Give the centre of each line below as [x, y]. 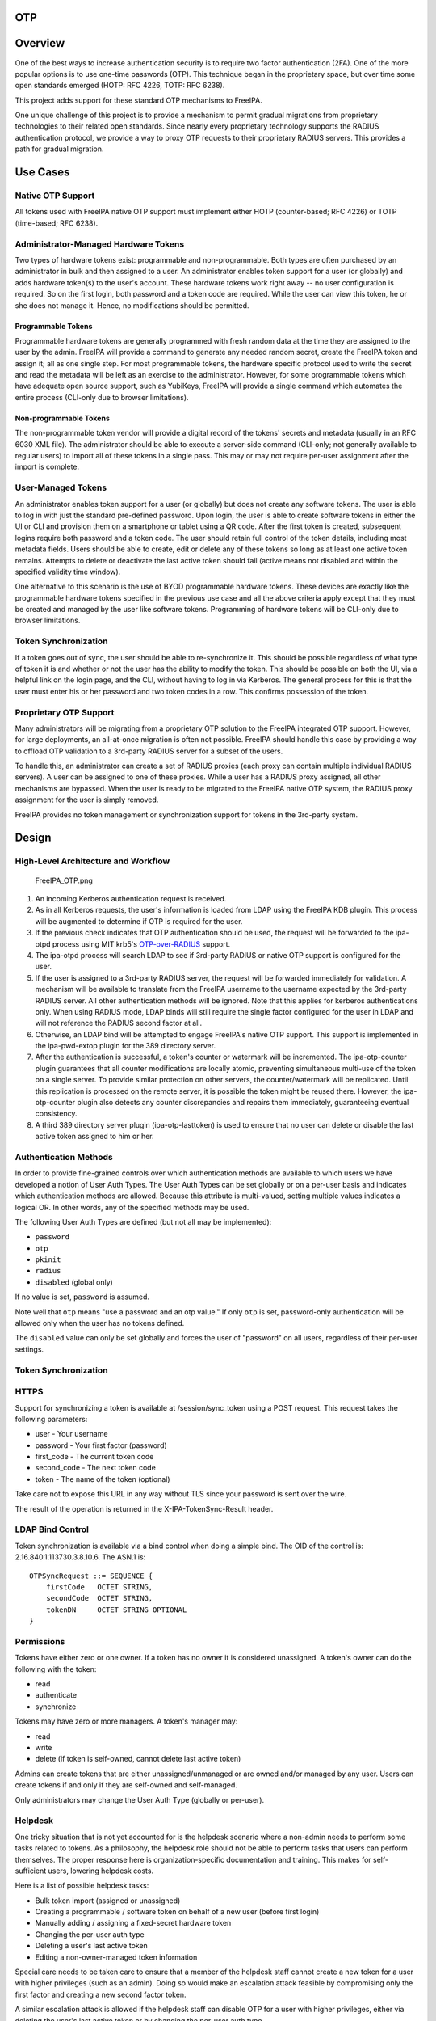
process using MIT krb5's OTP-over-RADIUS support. [142, 944]
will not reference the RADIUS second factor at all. [118, 1023]
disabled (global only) [74, 1282]
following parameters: [51, 1419]
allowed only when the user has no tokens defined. [100, 1323]
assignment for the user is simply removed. [87, 800]
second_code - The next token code [96, 1468]
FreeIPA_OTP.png [64, 880]
